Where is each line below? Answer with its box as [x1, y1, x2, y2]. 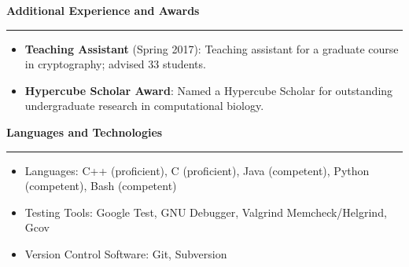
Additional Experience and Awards [6, 2, 200, 18]
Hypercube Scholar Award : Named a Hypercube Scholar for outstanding [24, 82, 393, 98]
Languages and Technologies [6, 123, 163, 140]
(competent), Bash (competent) [24, 177, 177, 194]
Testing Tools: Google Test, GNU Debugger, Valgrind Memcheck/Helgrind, [24, 203, 387, 220]
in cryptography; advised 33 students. [24, 56, 206, 72]
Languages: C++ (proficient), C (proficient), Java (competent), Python [24, 162, 370, 178]
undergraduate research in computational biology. [24, 97, 264, 114]
